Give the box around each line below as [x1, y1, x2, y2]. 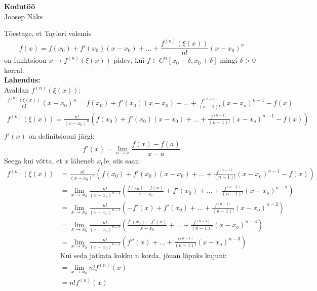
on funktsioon [4, 55, 47, 65]
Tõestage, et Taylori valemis [4, 28, 92, 38]
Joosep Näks [4, 11, 43, 21]
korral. [4, 64, 24, 75]
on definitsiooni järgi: [28, 130, 95, 141]
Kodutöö [4, 1, 35, 11]
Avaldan [4, 85, 29, 95]
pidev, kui [113, 55, 145, 65]
